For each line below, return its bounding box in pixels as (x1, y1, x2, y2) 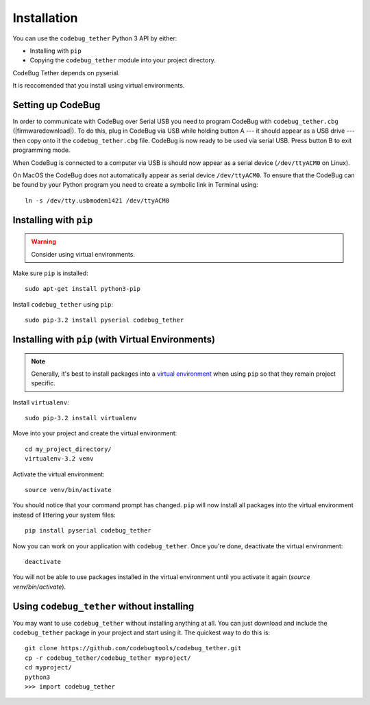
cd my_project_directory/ (25, 445, 112, 453)
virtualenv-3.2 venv (25, 455, 94, 463)
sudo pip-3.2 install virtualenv (25, 414, 137, 422)
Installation (12, 10, 78, 25)
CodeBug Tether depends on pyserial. (12, 68, 120, 77)
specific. (31, 379, 56, 387)
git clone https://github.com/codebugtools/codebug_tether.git (25, 644, 242, 652)
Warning (31, 238, 56, 246)
